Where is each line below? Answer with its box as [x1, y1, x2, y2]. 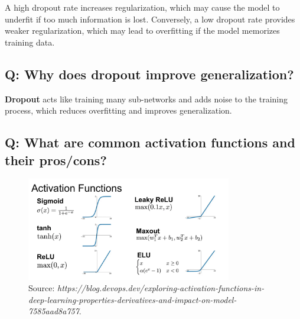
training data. [5, 36, 55, 48]
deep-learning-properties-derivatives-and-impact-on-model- [28, 293, 237, 305]
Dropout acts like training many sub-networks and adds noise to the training [5, 92, 288, 105]
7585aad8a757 [28, 305, 79, 317]
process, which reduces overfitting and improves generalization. [5, 104, 232, 117]
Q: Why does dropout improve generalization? [5, 65, 294, 83]
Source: [28, 282, 55, 294]
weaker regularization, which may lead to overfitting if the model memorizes [5, 24, 280, 37]
